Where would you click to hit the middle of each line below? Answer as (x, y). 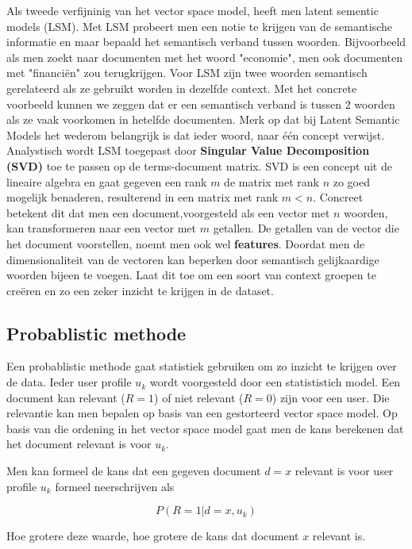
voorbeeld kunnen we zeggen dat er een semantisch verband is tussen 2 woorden (201, 104)
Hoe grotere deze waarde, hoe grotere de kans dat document (153, 536)
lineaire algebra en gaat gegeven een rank (107, 181)
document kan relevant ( (66, 397)
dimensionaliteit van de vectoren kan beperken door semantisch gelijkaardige (193, 259)
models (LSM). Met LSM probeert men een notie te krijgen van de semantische (200, 26)
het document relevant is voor (79, 444)
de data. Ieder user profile (69, 382)
